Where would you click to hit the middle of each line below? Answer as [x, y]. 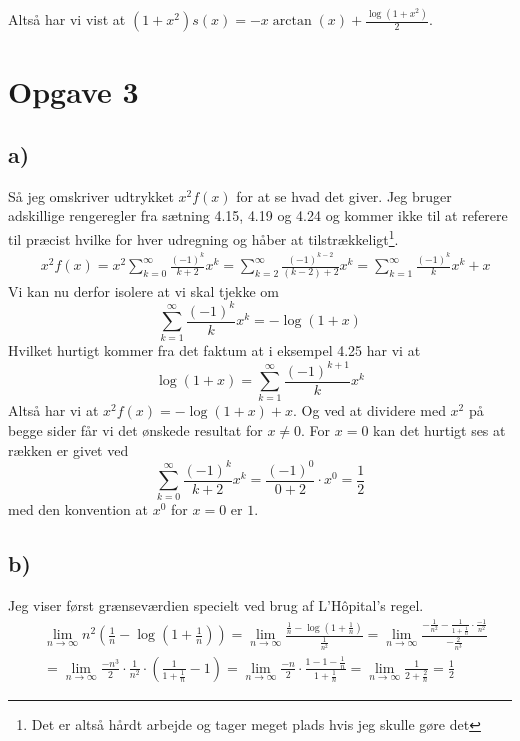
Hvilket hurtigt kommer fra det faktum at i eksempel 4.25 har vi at [214, 350]
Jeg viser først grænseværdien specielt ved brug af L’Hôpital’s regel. [216, 605]
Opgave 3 [73, 90]
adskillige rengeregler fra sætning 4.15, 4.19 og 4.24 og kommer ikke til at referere [258, 215]
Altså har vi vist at [67, 19]
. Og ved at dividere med [369, 410]
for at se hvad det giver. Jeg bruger [344, 195]
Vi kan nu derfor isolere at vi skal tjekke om [143, 290]
